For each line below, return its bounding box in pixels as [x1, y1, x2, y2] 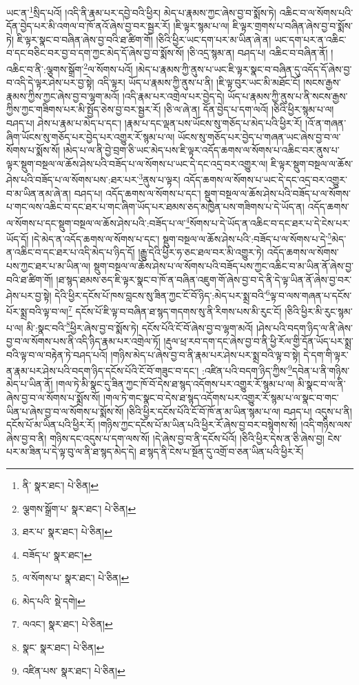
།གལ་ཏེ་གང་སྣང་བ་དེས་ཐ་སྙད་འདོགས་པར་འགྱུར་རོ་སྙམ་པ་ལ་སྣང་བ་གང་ [103, 390, 339, 404]
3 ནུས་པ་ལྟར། [139, 170, 181, 187]
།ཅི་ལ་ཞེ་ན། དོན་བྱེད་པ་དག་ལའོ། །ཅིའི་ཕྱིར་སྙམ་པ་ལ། [163, 102, 334, 117]
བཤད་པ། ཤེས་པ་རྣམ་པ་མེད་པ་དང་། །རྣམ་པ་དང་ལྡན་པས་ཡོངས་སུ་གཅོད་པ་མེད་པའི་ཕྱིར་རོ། [6, 116, 302, 130]
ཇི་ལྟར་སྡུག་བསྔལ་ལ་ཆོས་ [271, 156, 353, 170]
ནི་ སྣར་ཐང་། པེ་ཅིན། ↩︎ [22, 477, 99, 492]
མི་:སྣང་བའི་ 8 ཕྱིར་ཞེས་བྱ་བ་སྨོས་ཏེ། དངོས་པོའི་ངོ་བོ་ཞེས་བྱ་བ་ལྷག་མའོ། [26, 318, 254, 335]
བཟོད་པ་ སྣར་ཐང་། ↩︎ [22, 547, 92, 562]
